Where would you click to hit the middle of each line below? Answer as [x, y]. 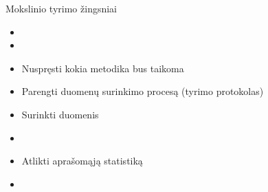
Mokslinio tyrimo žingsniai [61, 8]
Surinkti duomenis [60, 114]
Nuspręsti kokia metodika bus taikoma [103, 68]
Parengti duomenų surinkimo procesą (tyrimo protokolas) [143, 91]
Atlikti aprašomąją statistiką [82, 161]
